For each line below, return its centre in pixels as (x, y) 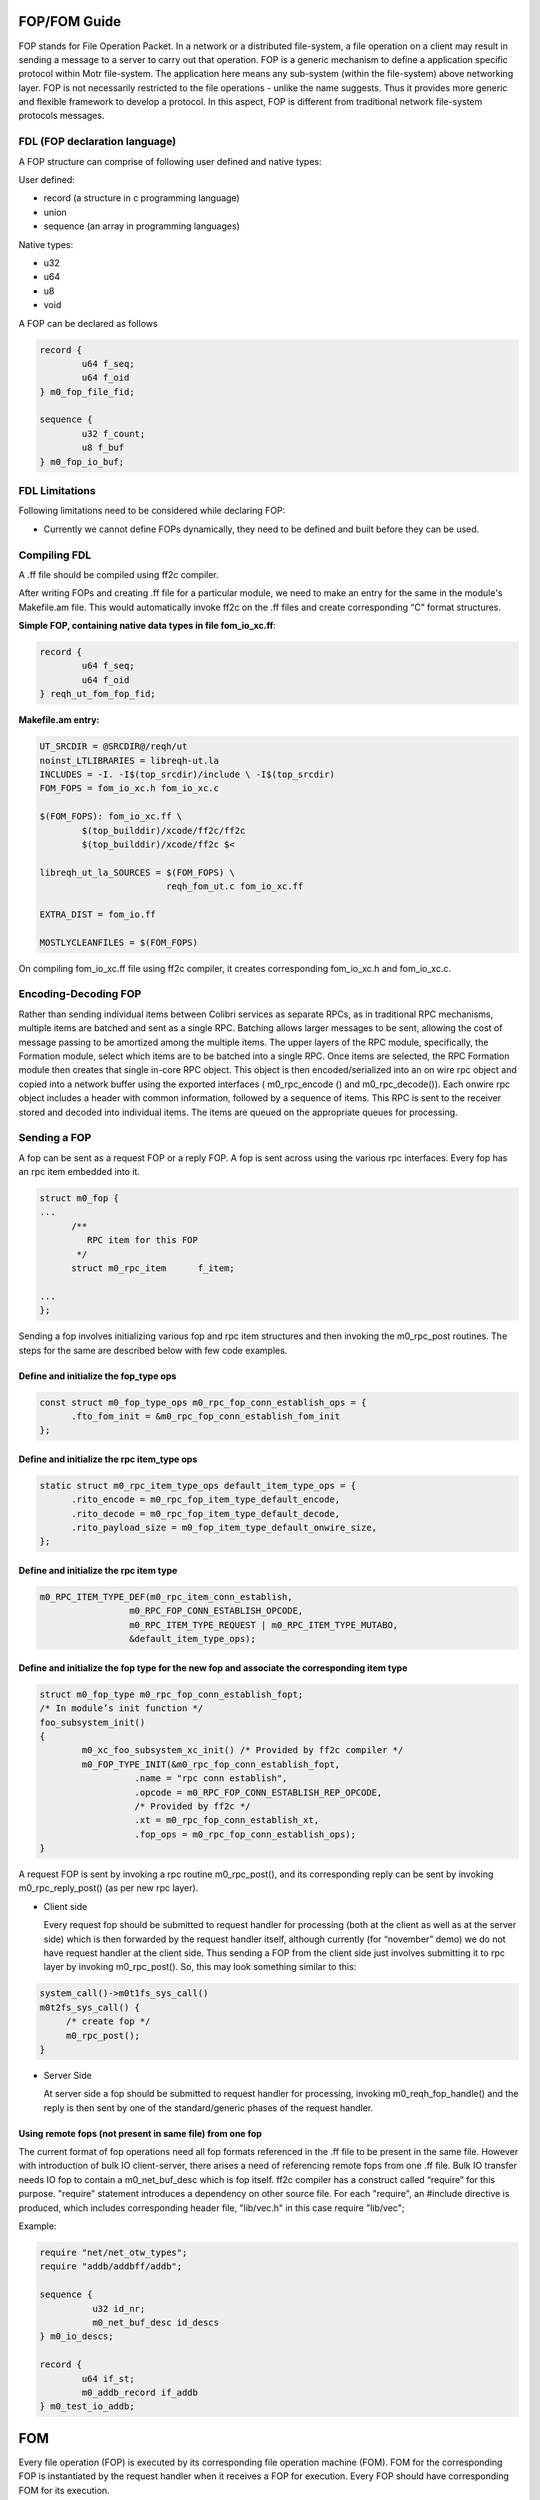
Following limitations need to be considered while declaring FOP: (152, 511)
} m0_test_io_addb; (87, 2406)
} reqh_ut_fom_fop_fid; (98, 694)
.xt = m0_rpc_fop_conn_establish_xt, (227, 1820)
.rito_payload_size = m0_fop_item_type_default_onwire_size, (224, 1528)
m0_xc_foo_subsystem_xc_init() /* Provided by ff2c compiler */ (242, 1750)
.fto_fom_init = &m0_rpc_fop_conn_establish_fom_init (206, 1416)
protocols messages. (61, 116)
